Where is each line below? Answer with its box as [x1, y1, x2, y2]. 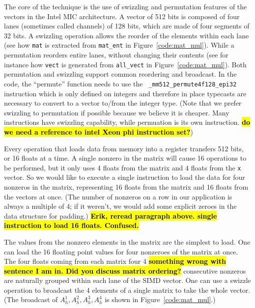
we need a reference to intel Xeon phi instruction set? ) [4, 126, 193, 137]
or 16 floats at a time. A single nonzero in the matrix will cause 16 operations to [4, 153, 247, 163]
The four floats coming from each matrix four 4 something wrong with [4, 256, 226, 266]
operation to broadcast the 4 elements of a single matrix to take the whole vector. [4, 284, 251, 295]
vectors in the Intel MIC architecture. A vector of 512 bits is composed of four [4, 11, 240, 21]
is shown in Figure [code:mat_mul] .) [105, 294, 216, 305]
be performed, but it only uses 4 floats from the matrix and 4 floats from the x [4, 162, 241, 172]
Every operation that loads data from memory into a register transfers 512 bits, [4, 143, 244, 153]
